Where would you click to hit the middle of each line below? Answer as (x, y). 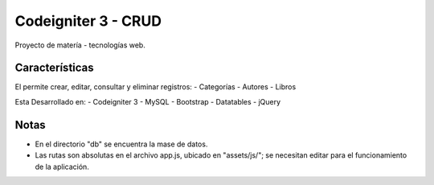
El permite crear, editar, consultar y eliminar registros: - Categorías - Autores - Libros (156, 87)
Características (54, 68)
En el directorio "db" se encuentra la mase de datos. (121, 144)
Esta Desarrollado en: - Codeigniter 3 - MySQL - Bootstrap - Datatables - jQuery (148, 101)
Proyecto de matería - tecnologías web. (80, 45)
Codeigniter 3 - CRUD (88, 21)
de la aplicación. (62, 166)
